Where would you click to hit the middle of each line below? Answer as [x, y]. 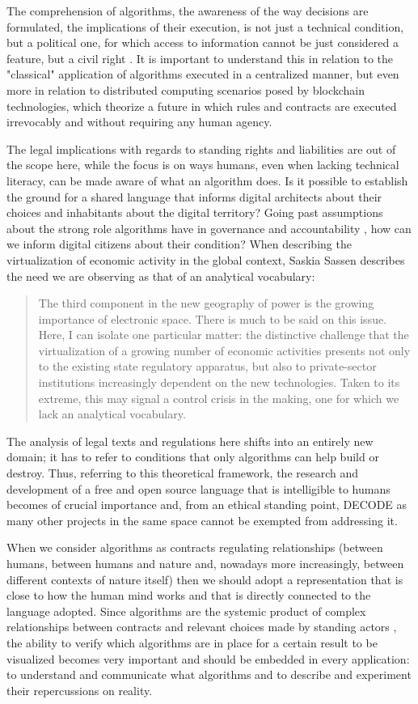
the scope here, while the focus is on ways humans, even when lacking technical [203, 165]
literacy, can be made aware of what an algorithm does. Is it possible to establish [207, 180]
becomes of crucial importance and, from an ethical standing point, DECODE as [207, 505]
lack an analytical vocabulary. [112, 414]
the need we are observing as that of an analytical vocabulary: [161, 276]
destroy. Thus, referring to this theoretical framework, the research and [183, 473]
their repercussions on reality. [80, 690]
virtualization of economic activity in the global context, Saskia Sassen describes [206, 259]
